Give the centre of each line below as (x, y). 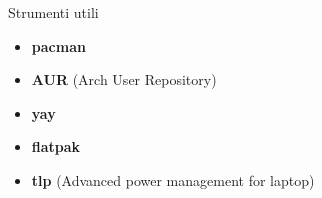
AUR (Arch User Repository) (124, 79)
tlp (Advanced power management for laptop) (173, 179)
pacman (58, 45)
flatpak (56, 146)
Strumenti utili (53, 12)
